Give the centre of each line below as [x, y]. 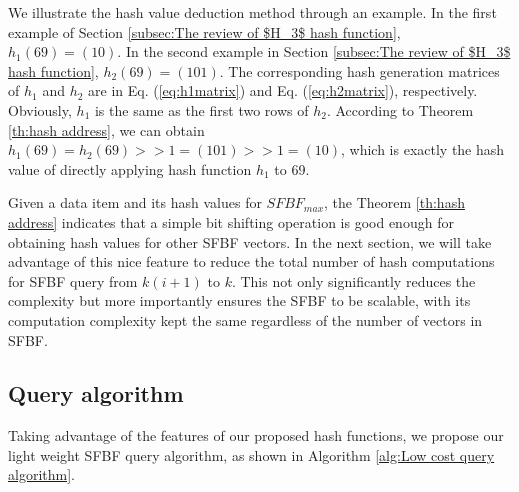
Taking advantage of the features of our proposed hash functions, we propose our [256, 435]
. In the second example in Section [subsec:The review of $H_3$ [314, 51]
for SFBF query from [73, 280]
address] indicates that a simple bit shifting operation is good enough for [231, 221]
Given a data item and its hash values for [135, 202]
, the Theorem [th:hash [394, 202]
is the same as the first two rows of [201, 109]
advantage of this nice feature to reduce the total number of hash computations [251, 261]
